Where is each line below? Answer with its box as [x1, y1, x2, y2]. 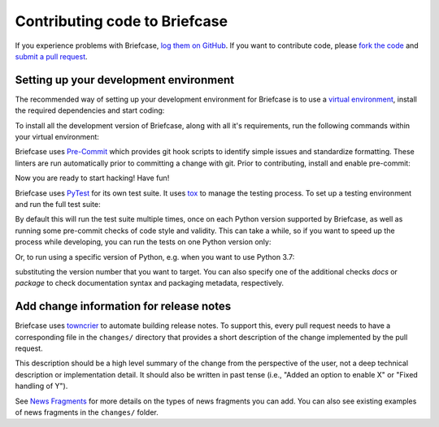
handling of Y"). [15, 382, 68, 391]
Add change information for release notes [15, 300, 232, 313]
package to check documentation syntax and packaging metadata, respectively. [15, 278, 285, 288]
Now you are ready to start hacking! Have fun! [15, 173, 170, 183]
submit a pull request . [15, 51, 89, 61]
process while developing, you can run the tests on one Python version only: [15, 237, 272, 247]
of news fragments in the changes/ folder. [15, 407, 159, 417]
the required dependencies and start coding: [15, 106, 165, 115]
